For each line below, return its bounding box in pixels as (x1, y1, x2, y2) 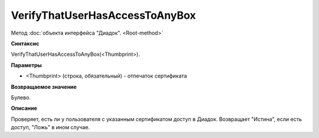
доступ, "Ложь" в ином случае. (11, 124, 90, 131)
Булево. (11, 94, 31, 101)
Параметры (11, 62, 42, 69)
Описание (11, 105, 38, 112)
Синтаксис (11, 40, 40, 47)
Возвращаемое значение (11, 83, 77, 90)
